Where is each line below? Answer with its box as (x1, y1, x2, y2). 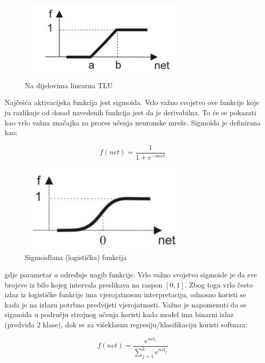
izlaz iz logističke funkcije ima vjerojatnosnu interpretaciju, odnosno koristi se (5, 289, 246, 300)
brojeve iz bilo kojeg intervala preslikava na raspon (5, 279, 163, 290)
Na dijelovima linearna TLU (25, 80, 113, 90)
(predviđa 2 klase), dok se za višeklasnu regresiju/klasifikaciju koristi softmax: (5, 319, 248, 329)
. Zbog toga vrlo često (185, 279, 253, 290)
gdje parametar (5, 269, 52, 279)
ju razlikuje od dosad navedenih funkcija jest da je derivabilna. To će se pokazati (5, 107, 256, 117)
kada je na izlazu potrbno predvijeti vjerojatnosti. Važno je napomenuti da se (5, 299, 247, 309)
